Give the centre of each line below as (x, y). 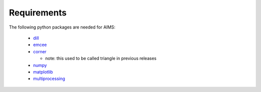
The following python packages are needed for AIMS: (62, 27)
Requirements (38, 13)
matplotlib (43, 72)
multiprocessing (49, 79)
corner (40, 51)
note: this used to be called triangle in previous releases (101, 59)
